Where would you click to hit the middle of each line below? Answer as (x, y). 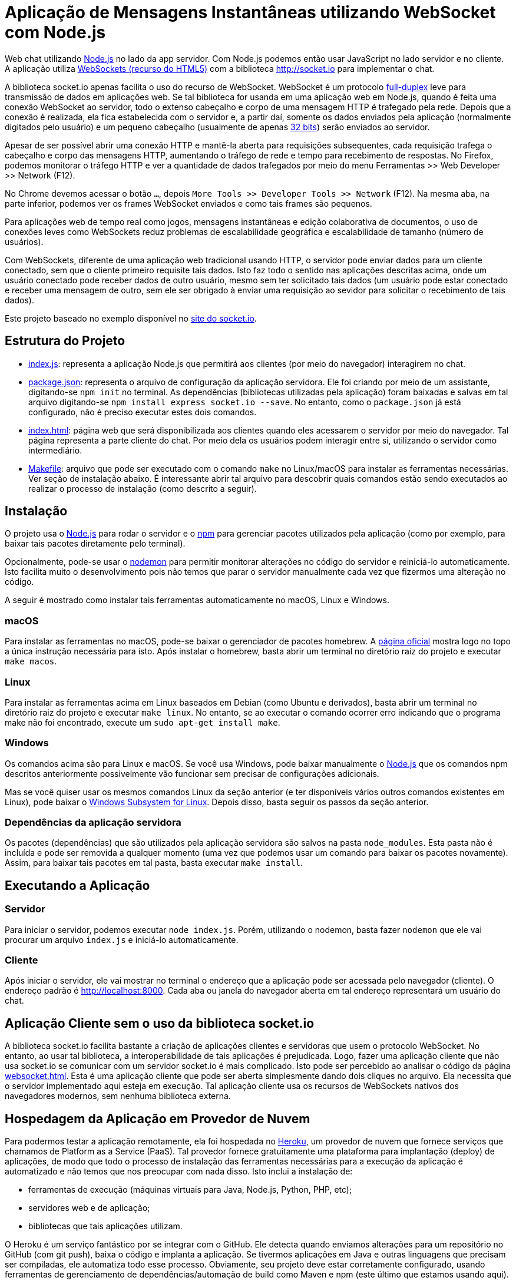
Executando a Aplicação (77, 885)
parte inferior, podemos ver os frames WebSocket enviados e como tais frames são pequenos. (188, 203)
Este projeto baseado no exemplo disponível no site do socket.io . (131, 318)
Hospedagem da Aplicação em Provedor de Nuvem (158, 1118)
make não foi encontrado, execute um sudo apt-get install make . (143, 722)
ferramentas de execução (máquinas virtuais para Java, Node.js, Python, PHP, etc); (190, 1190)
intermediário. (55, 450)
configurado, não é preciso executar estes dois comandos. (143, 412)
